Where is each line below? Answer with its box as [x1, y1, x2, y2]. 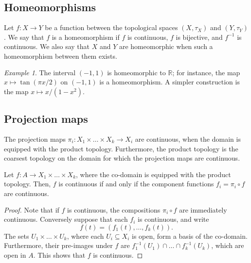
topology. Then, [4, 179, 51, 189]
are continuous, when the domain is [135, 133, 241, 144]
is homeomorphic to [107, 67, 166, 77]
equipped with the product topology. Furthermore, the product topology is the [4, 143, 238, 153]
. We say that [4, 32, 44, 42]
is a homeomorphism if [52, 32, 120, 42]
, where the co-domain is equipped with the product [76, 169, 231, 179]
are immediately [179, 204, 227, 214]
